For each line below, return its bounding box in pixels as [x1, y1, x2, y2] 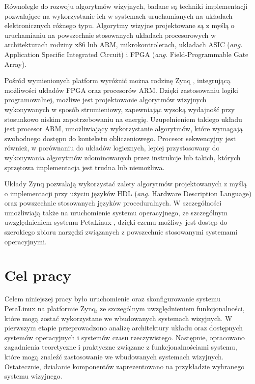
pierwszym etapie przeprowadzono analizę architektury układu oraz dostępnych [4, 323, 243, 333]
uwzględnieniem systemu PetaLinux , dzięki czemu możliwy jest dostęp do [4, 217, 227, 227]
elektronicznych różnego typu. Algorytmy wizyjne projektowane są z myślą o [4, 20, 235, 30]
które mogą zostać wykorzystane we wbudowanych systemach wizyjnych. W [4, 313, 232, 323]
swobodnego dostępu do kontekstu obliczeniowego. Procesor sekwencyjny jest [4, 133, 236, 143]
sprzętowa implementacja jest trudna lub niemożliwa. [4, 162, 165, 172]
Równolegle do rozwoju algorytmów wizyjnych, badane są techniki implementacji [4, 1, 248, 11]
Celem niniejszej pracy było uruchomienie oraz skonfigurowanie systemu [4, 294, 221, 304]
